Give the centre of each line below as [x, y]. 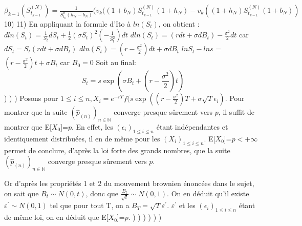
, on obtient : [179, 23]
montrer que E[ [28, 126]
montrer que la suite [36, 112]
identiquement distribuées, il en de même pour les [82, 138]
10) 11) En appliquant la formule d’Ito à [68, 23]
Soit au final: [116, 62]
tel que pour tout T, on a [90, 205]
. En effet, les [92, 126]
